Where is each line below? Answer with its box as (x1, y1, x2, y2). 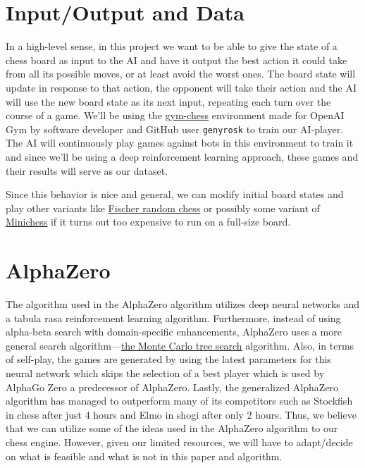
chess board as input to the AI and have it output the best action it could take (6, 52, 347, 67)
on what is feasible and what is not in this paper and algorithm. (6, 448, 283, 463)
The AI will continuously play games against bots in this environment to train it (6, 135, 354, 150)
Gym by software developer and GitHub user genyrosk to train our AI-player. (6, 121, 344, 136)
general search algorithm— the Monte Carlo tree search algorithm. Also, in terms (6, 338, 354, 352)
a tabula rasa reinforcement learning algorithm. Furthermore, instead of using (6, 310, 341, 325)
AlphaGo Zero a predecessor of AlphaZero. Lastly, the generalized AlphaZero (6, 379, 339, 394)
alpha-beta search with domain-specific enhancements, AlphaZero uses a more (6, 324, 342, 339)
